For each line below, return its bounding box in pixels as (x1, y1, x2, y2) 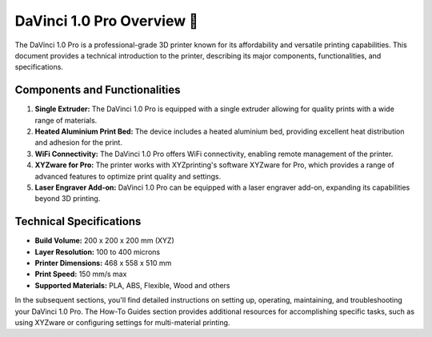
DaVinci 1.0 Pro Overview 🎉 (14, 12, 199, 30)
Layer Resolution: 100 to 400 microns (34, 247, 160, 256)
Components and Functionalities (14, 83, 181, 97)
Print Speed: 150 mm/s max (34, 269, 127, 279)
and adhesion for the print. (34, 138, 123, 147)
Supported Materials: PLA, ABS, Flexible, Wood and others (34, 280, 230, 290)
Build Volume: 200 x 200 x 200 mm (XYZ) (34, 236, 175, 246)
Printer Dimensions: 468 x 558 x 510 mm (34, 259, 172, 268)
